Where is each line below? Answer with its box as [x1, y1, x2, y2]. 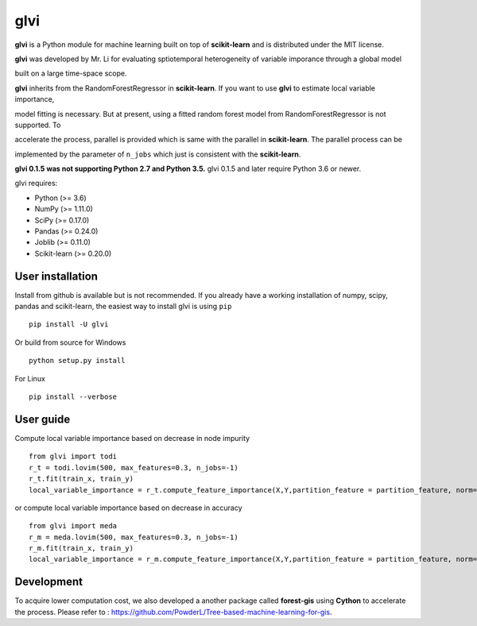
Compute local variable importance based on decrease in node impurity [14, 433, 250, 442]
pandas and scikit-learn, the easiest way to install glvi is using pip [14, 302, 232, 311]
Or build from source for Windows [14, 338, 126, 347]
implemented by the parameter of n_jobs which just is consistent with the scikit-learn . [14, 149, 301, 159]
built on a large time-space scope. [14, 68, 127, 79]
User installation [14, 269, 99, 283]
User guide [14, 412, 71, 426]
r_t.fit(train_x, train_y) [29, 474, 134, 484]
